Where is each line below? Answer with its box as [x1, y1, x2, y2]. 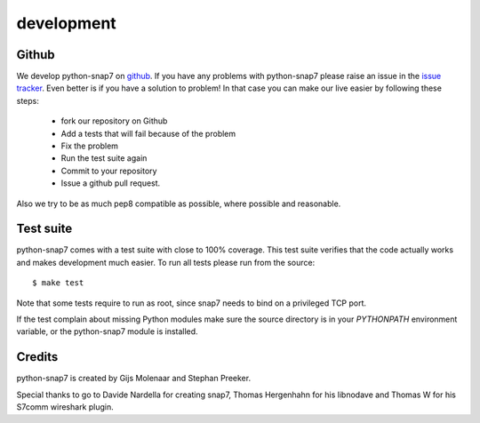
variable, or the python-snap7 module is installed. [16, 326, 199, 337]
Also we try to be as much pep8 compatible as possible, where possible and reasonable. [16, 198, 341, 209]
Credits [16, 349, 59, 364]
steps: [16, 95, 39, 106]
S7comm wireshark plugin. [16, 402, 115, 412]
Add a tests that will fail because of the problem [60, 128, 236, 139]
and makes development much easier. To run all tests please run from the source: [16, 257, 316, 267]
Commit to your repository [60, 165, 157, 176]
